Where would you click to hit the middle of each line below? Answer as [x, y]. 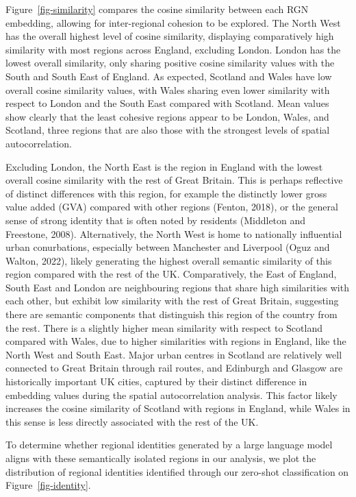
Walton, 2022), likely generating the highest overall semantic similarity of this [169, 260]
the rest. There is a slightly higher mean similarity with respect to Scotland [164, 327]
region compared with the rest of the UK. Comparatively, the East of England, [171, 274]
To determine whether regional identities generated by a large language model [169, 445]
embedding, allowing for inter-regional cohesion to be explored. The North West [173, 22]
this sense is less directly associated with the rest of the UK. [132, 421]
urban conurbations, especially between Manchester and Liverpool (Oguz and [168, 247]
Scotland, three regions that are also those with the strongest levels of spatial [168, 130]
